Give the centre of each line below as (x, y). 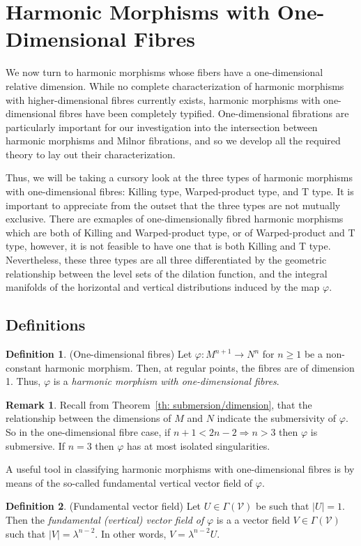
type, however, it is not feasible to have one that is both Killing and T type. (168, 246)
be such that (283, 506)
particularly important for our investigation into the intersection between (162, 127)
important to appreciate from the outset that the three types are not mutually (173, 205)
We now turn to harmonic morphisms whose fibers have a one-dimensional (164, 72)
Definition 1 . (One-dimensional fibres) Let (99, 354)
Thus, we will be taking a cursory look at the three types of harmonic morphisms (179, 177)
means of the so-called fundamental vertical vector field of (129, 482)
